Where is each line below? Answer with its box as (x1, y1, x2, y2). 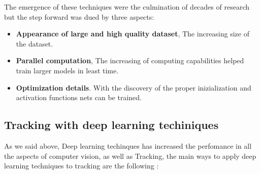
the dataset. (16, 38, 53, 49)
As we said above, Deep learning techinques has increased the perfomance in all (4, 140, 252, 151)
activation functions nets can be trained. (16, 92, 142, 103)
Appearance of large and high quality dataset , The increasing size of (16, 28, 249, 39)
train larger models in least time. (16, 65, 119, 75)
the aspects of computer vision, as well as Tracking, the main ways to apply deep (4, 150, 256, 161)
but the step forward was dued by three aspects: (4, 11, 154, 22)
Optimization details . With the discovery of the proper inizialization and (16, 82, 251, 93)
